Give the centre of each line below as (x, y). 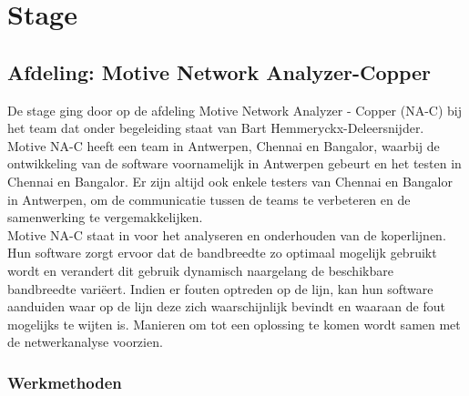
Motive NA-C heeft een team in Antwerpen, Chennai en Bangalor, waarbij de (224, 145)
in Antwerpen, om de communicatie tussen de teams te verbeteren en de (209, 199)
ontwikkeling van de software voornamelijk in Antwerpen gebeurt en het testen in (234, 163)
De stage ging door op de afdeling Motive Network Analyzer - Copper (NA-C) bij (234, 110)
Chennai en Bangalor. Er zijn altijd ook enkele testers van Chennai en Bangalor (230, 181)
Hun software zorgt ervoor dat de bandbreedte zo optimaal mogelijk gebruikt (222, 253)
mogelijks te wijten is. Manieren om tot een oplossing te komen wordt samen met (234, 324)
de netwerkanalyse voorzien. (85, 342)
